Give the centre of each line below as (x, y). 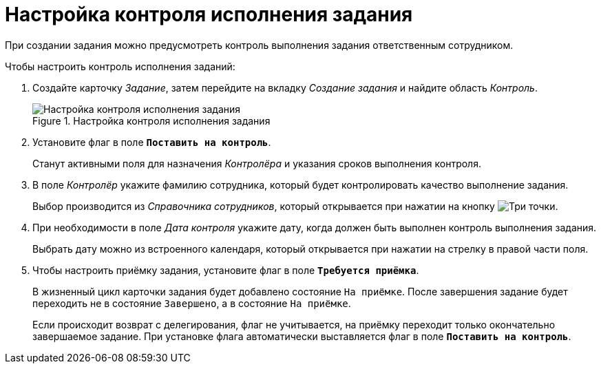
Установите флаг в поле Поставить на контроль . (152, 142)
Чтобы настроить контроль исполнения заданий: (120, 66)
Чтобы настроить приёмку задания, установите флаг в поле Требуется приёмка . (226, 270)
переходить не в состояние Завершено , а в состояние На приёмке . (192, 303)
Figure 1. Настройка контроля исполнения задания (151, 120)
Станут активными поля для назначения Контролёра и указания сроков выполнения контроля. (257, 163)
